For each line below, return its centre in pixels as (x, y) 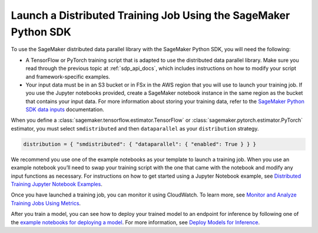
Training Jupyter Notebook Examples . (57, 184)
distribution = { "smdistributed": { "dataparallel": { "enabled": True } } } (140, 144)
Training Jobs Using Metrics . (46, 203)
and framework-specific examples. (68, 76)
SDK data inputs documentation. (65, 109)
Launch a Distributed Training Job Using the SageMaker (150, 15)
